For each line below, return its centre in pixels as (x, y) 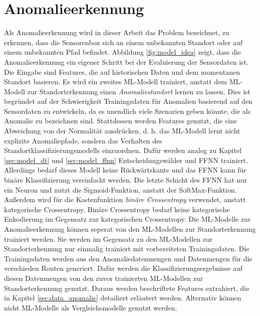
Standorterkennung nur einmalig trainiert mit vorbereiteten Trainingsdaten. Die (127, 249)
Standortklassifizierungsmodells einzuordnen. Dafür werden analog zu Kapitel (123, 150)
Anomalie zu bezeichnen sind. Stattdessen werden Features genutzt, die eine (121, 121)
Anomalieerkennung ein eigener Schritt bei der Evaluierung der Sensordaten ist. (126, 61)
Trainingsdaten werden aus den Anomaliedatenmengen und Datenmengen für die (128, 258)
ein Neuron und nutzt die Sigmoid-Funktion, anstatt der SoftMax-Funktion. (120, 189)
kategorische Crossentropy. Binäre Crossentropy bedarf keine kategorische (117, 209)
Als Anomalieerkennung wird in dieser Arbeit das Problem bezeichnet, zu (117, 32)
